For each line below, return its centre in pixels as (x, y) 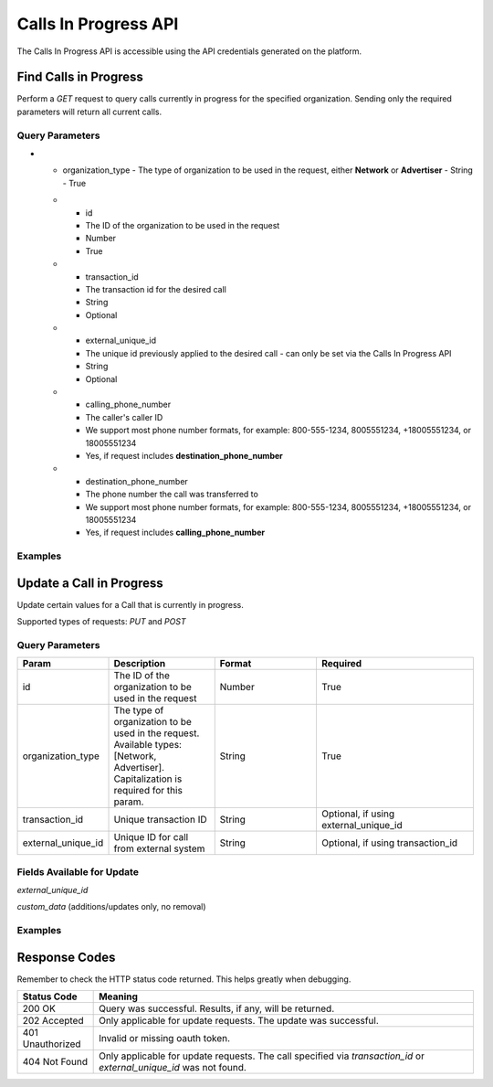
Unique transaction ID (160, 820)
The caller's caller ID (124, 417)
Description (140, 664)
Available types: (148, 745)
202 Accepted (53, 1021)
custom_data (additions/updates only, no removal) (111, 907)
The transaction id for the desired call (156, 289)
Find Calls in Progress (80, 77)
